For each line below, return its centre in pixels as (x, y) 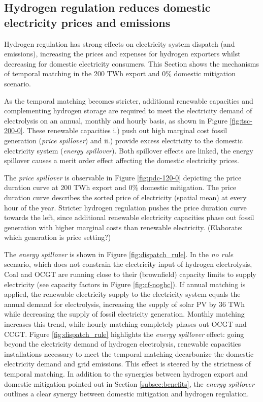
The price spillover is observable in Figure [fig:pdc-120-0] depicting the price (123, 177)
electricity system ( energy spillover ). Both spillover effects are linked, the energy (129, 150)
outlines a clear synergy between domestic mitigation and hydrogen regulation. (127, 394)
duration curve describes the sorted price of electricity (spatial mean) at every (125, 197)
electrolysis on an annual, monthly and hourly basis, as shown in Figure (116, 120)
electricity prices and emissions (87, 22)
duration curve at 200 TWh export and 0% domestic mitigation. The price (120, 187)
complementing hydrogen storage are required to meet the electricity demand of (128, 111)
